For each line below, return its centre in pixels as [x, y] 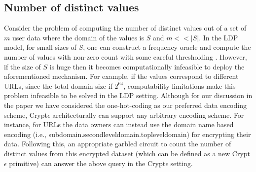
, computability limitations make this [180, 86]
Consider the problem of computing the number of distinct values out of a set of [125, 28]
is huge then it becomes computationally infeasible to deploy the [147, 66]
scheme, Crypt [26, 115]
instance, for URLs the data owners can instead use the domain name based [119, 124]
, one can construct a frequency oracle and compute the [167, 47]
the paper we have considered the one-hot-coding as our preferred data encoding [125, 105]
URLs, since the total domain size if [58, 86]
